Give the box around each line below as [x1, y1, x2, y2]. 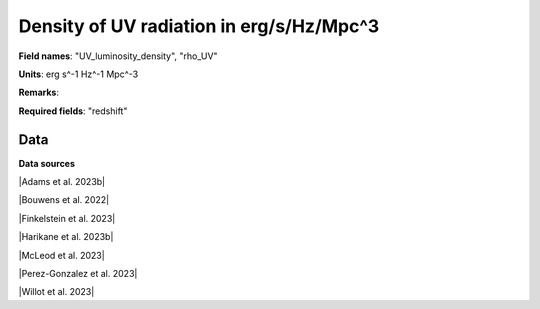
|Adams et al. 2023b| [18, 176, 106, 188]
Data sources [18, 157, 75, 169]
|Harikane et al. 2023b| [18, 231, 114, 243]
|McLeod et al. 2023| [18, 249, 105, 261]
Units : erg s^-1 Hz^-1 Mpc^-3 [18, 68, 139, 80]
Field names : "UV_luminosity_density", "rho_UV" [18, 50, 219, 62]
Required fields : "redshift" [18, 105, 128, 117]
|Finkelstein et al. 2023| [18, 212, 116, 224]
